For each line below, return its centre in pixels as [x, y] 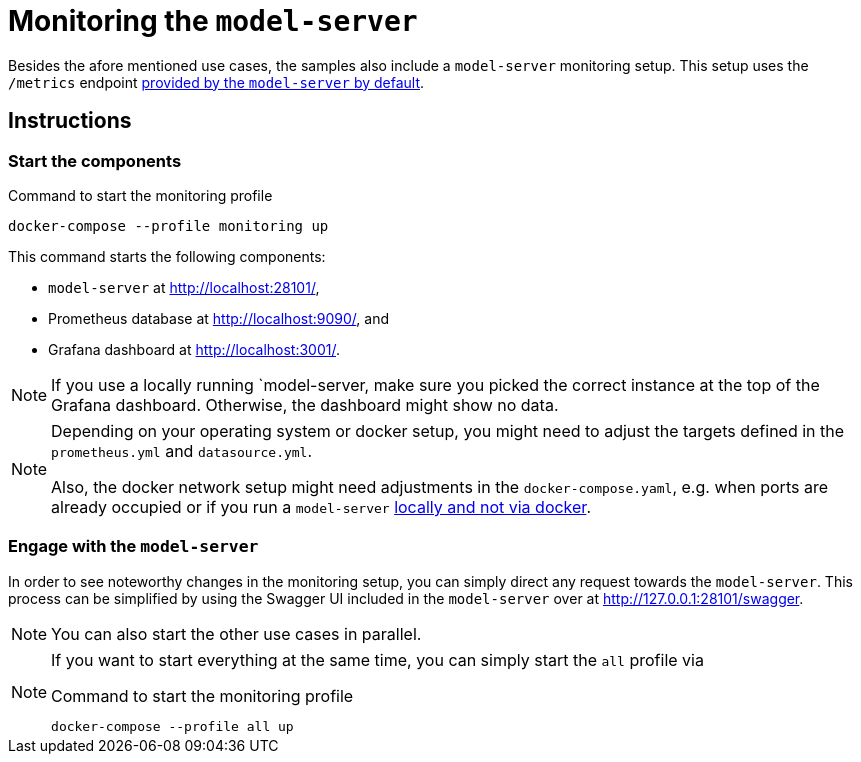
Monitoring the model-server [213, 21]
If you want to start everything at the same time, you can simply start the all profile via [377, 659]
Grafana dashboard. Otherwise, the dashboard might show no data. [305, 404]
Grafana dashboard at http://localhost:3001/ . [194, 349]
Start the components [95, 160]
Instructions [70, 121]
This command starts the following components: [167, 256]
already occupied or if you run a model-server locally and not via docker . [321, 506]
